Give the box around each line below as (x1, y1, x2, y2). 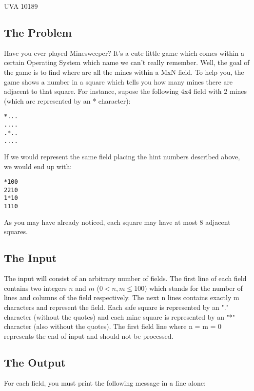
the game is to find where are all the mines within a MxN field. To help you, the (4, 66, 244, 77)
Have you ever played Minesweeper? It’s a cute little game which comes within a (4, 47, 244, 58)
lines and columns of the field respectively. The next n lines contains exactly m (4, 292, 239, 303)
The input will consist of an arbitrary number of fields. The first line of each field (4, 273, 247, 283)
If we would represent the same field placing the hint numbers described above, (4, 151, 240, 161)
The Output (4, 354, 66, 369)
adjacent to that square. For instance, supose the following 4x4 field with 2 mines (4, 86, 247, 96)
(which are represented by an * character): (4, 95, 131, 106)
